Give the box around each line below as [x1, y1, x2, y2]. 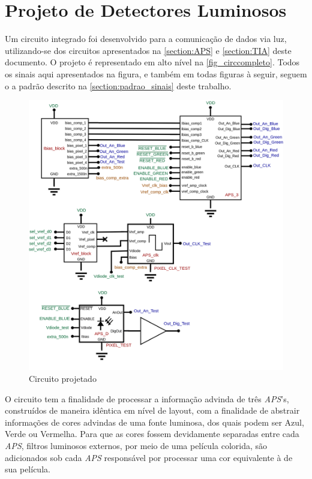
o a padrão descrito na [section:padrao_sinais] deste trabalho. [5, 79, 232, 92]
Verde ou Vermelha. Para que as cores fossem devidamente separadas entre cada [5, 427, 299, 440]
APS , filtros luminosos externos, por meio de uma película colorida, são [5, 439, 268, 452]
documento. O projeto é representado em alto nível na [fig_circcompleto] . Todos [5, 56, 300, 68]
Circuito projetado [29, 372, 97, 385]
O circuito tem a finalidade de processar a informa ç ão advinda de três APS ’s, [5, 392, 289, 405]
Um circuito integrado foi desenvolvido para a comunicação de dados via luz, [5, 32, 287, 45]
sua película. [5, 463, 50, 475]
